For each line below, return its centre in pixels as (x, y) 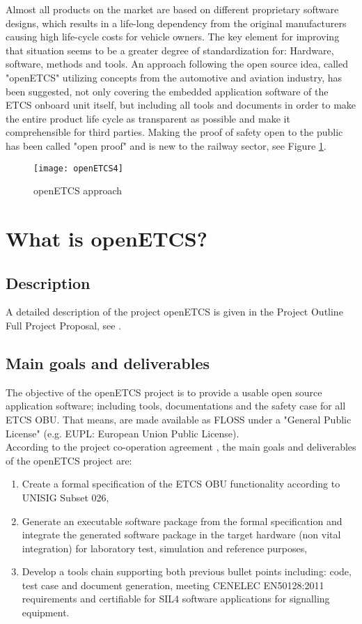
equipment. (46, 613)
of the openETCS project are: (69, 460)
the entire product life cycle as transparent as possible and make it (148, 118)
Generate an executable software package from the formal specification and (182, 521)
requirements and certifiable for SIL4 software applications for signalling (176, 599)
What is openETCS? (107, 238)
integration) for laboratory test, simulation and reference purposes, (165, 548)
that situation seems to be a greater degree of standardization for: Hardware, (170, 50)
